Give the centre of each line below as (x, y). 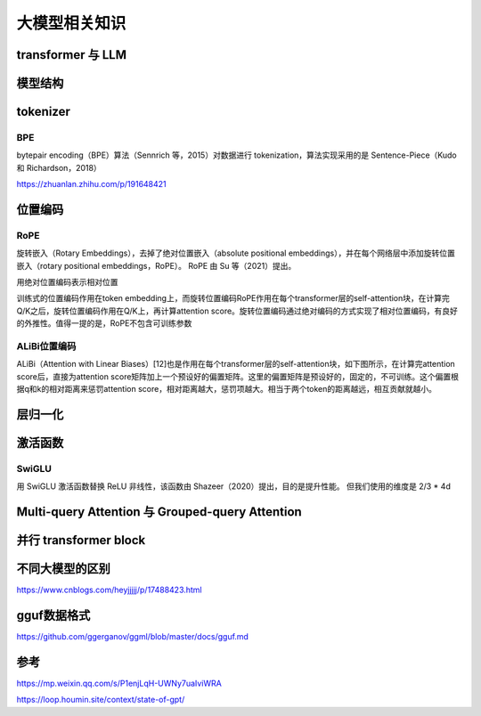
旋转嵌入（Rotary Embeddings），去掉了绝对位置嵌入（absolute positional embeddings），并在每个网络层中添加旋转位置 (236, 253)
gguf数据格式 (53, 616)
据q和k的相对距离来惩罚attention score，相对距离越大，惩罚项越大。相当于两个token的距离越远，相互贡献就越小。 (226, 389)
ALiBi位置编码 (46, 346)
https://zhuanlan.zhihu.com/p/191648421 (91, 184)
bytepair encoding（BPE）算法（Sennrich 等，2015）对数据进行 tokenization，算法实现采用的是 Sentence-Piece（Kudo (237, 155)
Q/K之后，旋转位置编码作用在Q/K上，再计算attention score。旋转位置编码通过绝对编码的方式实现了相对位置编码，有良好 (237, 311)
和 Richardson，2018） (59, 167)
